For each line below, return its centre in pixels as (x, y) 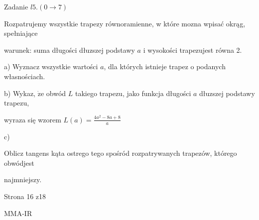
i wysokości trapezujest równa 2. (193, 50)
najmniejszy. (23, 179)
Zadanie (16, 6)
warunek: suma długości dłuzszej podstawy (69, 50)
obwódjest (19, 163)
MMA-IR (18, 213)
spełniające (21, 33)
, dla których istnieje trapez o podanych (165, 66)
